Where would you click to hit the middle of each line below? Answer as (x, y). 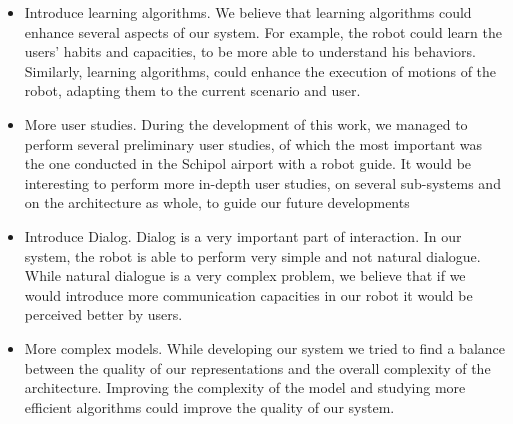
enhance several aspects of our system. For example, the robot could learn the (263, 31)
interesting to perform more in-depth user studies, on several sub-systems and (262, 182)
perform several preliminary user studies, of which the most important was (253, 143)
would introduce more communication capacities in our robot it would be (248, 294)
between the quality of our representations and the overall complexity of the (257, 367)
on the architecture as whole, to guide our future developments (217, 202)
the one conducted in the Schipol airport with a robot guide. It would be (248, 163)
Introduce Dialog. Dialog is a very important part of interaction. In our (243, 235)
